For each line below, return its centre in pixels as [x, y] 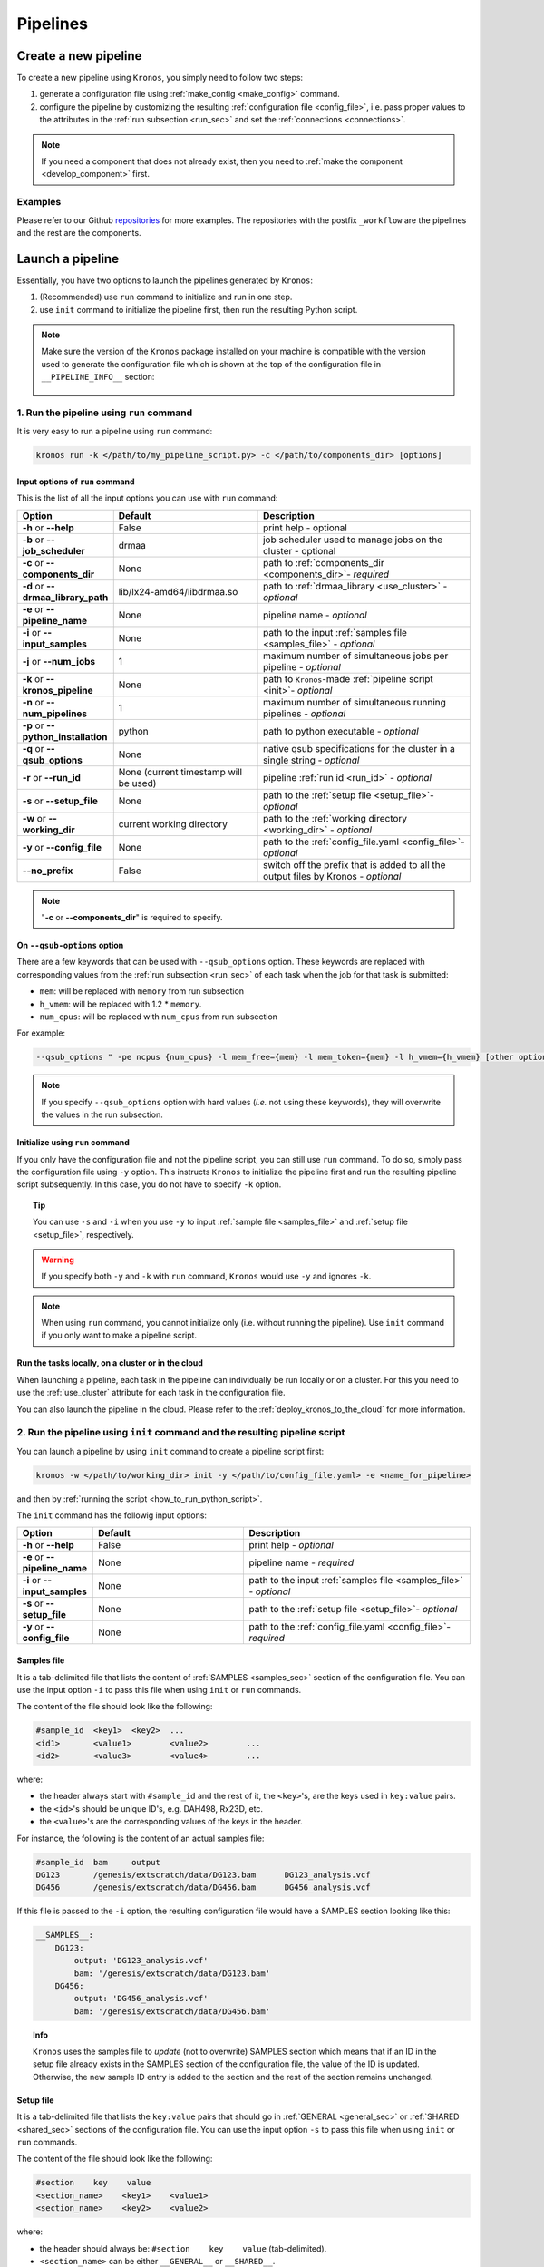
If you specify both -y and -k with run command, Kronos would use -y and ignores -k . [206, 1276]
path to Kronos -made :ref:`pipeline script [349, 678]
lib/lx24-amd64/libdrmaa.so [178, 591]
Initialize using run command [73, 1143]
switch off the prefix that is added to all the [355, 864]
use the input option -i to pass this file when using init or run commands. [159, 1689]
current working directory [173, 823]
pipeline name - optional [315, 615]
